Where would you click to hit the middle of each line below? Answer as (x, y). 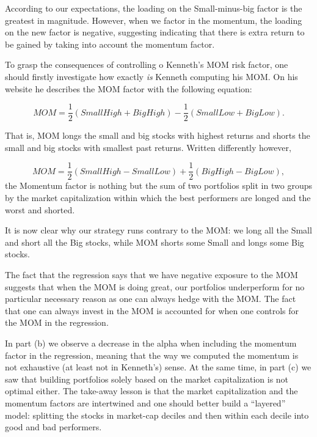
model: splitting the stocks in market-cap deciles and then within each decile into (157, 415)
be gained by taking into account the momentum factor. (110, 44)
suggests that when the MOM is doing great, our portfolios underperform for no (155, 286)
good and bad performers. (53, 427)
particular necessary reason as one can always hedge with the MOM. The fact (151, 299)
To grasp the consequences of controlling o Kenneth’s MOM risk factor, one (147, 64)
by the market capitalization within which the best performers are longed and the (158, 198)
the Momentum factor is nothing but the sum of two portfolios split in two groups (158, 185)
